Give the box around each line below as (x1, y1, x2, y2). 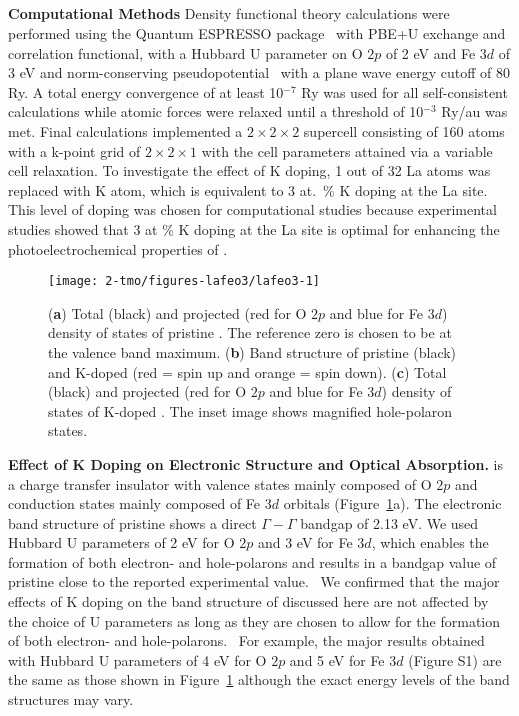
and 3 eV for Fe (257, 532, 353, 553)
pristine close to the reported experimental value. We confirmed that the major (8, 571, 500, 592)
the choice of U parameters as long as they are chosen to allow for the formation (8, 610, 501, 631)
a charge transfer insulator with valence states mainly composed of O (8, 473, 432, 494)
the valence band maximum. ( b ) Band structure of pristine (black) (48, 341, 457, 362)
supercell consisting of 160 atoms (303, 120, 505, 141)
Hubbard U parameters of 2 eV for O (8, 532, 235, 553)
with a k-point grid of (8, 140, 141, 161)
